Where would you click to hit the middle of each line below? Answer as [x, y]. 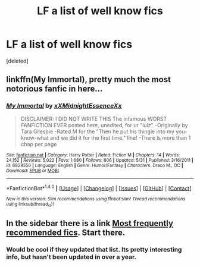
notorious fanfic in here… [54, 89]
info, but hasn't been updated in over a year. [71, 257]
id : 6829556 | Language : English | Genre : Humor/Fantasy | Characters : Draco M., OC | [95, 165]
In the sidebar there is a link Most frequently [90, 223]
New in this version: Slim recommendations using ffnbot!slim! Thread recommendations [96, 199]
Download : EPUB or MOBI [33, 171]
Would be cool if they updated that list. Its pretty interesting [94, 249]
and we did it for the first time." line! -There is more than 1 [120, 137]
